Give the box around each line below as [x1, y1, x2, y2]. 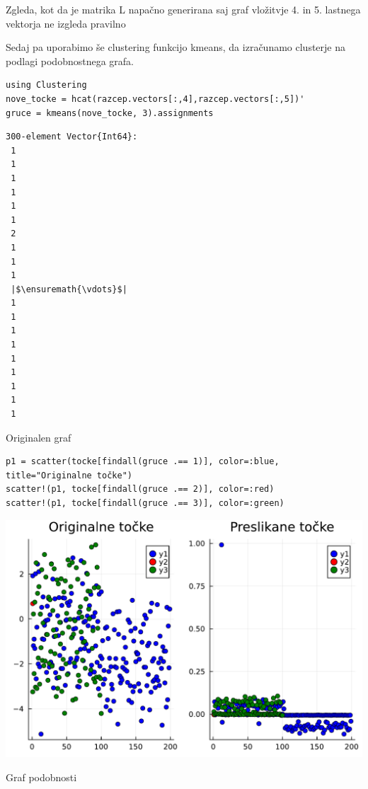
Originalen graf [6, 430, 71, 444]
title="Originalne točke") [6, 470, 132, 480]
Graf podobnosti [6, 769, 77, 784]
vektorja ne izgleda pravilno [6, 16, 126, 30]
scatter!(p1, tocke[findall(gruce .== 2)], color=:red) [6, 484, 275, 495]
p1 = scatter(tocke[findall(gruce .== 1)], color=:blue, [6, 456, 280, 467]
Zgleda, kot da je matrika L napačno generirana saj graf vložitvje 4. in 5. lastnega [6, 2, 361, 16]
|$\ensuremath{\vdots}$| [11, 284, 127, 294]
